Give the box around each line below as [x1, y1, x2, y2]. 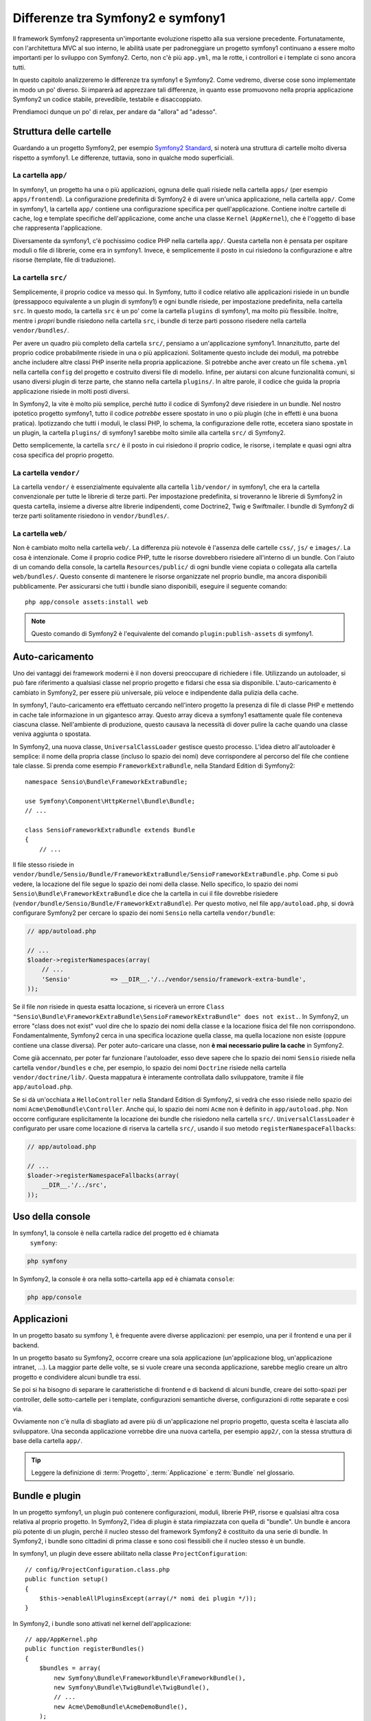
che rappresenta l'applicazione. [12, 224, 102, 232]
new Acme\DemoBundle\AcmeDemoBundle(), [54, 1702, 188, 1711]
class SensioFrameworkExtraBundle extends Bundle [25, 826, 196, 834]
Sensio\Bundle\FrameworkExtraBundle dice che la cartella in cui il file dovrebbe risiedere [12, 889, 278, 898]
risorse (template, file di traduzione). [12, 255, 116, 264]
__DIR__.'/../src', [41, 1181, 108, 1189]
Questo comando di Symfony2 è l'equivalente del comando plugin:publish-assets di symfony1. [31, 630, 314, 638]
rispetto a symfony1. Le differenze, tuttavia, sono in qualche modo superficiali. [12, 154, 234, 162]
